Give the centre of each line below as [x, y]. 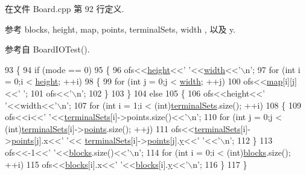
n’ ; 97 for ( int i [273, 69]
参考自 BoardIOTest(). [47, 49]
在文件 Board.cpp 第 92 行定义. [65, 8]
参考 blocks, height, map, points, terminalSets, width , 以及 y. [120, 29]
